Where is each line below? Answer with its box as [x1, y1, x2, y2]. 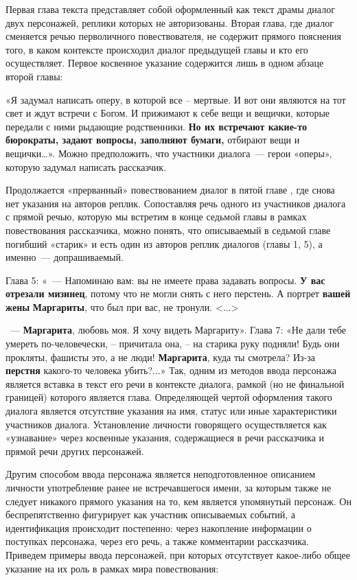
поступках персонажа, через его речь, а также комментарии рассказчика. [5, 534, 309, 548]
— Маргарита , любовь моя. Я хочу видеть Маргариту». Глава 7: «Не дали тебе [10, 323, 346, 337]
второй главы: [5, 69, 63, 83]
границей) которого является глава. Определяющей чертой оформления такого [5, 390, 332, 404]
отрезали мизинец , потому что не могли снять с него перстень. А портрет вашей [5, 286, 351, 301]
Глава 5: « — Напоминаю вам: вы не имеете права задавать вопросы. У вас [5, 272, 325, 287]
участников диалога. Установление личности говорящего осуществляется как [5, 417, 327, 431]
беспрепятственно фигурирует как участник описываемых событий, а [5, 507, 296, 522]
